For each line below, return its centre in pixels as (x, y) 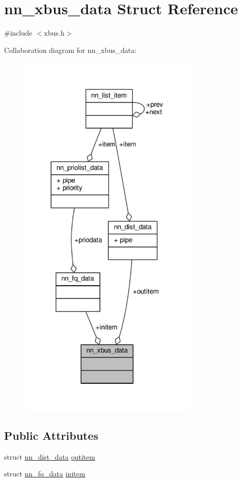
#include (18, 33)
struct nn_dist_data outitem (50, 456)
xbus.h (54, 33)
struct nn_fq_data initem (45, 474)
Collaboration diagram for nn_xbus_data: (70, 50)
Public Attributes (51, 435)
